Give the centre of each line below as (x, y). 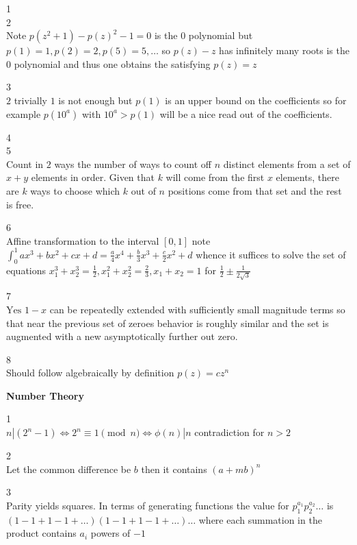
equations (26, 270)
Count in (25, 163)
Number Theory (45, 395)
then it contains (174, 469)
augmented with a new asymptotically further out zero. (122, 336)
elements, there (307, 177)
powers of (110, 533)
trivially (30, 100)
